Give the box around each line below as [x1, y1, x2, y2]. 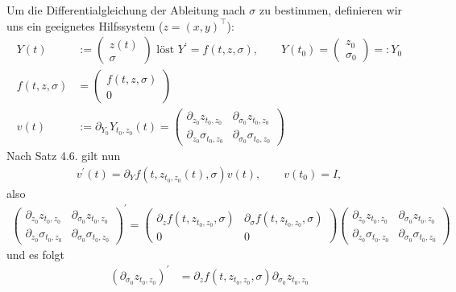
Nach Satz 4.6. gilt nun [6, 147, 121, 164]
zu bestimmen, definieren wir [259, 2, 403, 18]
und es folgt [6, 245, 65, 262]
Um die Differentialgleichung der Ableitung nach [6, 2, 246, 18]
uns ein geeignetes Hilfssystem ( [6, 17, 164, 34]
